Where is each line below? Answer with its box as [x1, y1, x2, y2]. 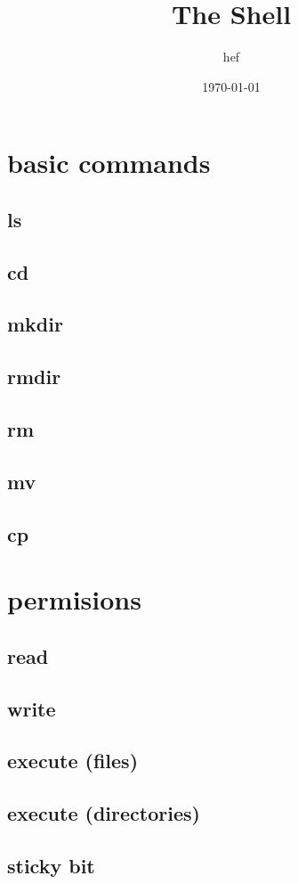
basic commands [7, 144, 211, 181]
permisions [7, 581, 141, 618]
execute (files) [7, 747, 139, 774]
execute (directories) [7, 799, 200, 827]
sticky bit [7, 851, 95, 879]
